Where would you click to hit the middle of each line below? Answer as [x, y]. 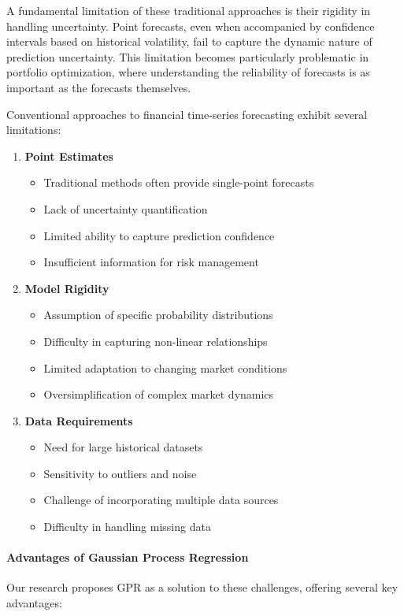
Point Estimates [69, 156]
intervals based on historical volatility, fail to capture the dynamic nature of [189, 41]
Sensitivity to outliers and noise [120, 473]
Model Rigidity [67, 288]
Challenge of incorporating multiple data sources [161, 500]
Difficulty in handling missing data [127, 527]
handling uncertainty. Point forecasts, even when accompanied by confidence [191, 26]
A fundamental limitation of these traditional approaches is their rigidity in [189, 10]
